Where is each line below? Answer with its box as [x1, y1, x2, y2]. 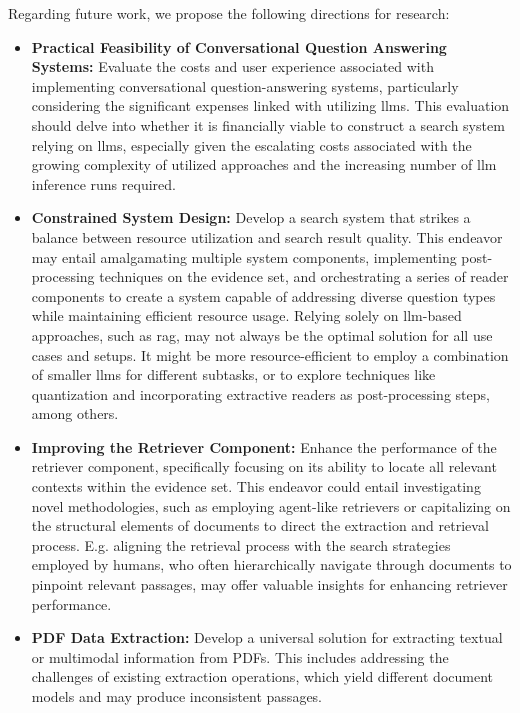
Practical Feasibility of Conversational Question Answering [31, 36, 447, 57]
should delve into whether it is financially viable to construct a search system [31, 114, 505, 135]
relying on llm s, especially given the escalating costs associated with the [31, 134, 472, 155]
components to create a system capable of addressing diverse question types [31, 285, 496, 306]
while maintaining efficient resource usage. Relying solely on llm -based [31, 305, 462, 326]
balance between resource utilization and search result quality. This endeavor [31, 226, 503, 247]
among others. [31, 403, 119, 424]
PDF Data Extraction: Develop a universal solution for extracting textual [31, 627, 503, 648]
